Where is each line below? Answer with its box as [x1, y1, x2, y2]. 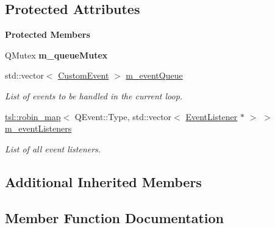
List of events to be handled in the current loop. [5, 89, 183, 102]
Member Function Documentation [5, 208, 224, 227]
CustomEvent [58, 69, 109, 82]
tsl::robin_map [5, 110, 61, 123]
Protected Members [5, 28, 90, 41]
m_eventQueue [126, 69, 183, 82]
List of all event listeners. [5, 142, 101, 155]
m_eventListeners [5, 122, 72, 135]
